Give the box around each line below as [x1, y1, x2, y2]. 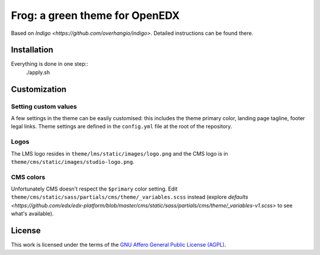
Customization [11, 84, 67, 94]
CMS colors [11, 173, 46, 181]
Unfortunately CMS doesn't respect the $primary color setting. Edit [11, 185, 178, 192]
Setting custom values [11, 102, 77, 111]
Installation [11, 45, 53, 55]
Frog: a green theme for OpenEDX [11, 9, 180, 22]
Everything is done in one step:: [11, 60, 88, 67]
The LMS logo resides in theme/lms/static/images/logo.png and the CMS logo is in [11, 150, 228, 157]
